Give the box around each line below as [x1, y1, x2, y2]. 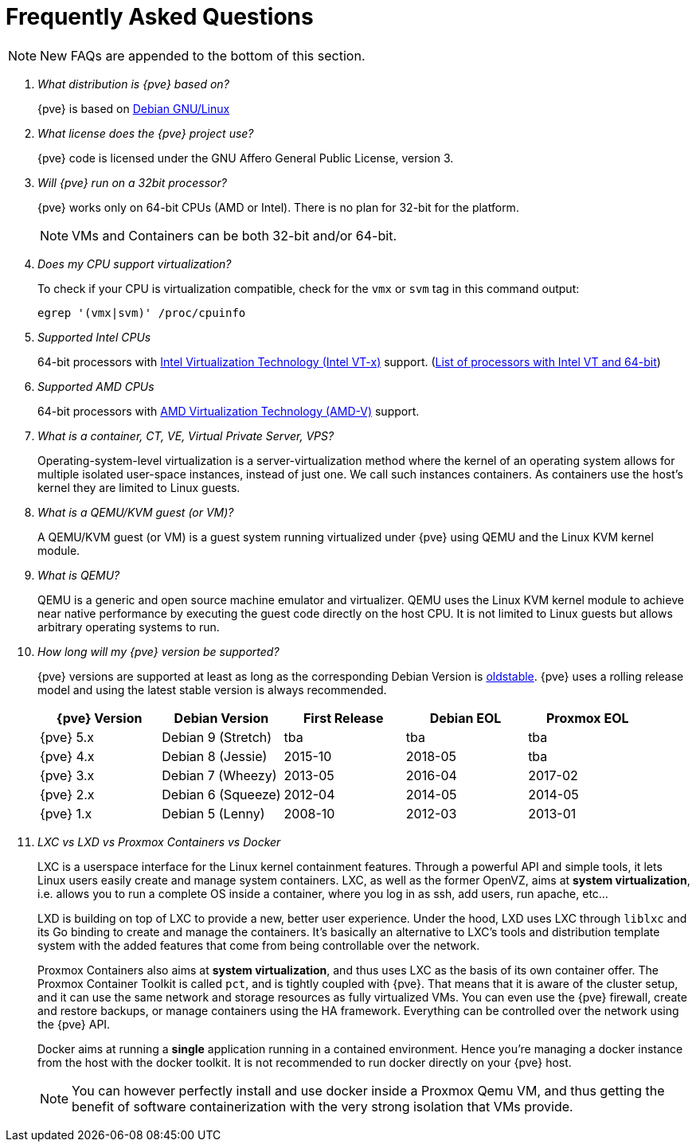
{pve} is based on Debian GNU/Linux [37, 101, 230, 115]
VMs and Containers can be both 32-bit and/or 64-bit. [72, 227, 397, 244]
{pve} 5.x [40, 728, 94, 745]
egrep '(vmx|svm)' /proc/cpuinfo [37, 306, 246, 319]
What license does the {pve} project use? [37, 126, 254, 140]
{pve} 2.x [40, 786, 95, 802]
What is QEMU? [37, 568, 120, 582]
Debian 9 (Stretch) [162, 728, 272, 745]
